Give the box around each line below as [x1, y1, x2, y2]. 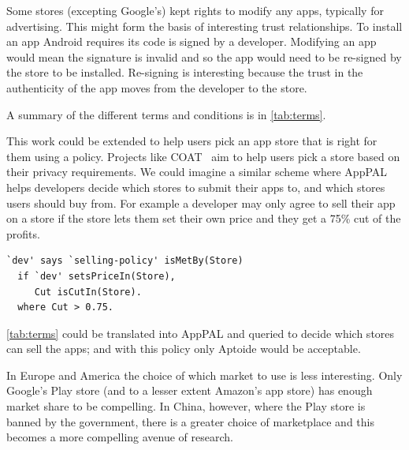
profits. [6, 225, 40, 242]
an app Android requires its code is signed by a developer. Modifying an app [6, 33, 377, 50]
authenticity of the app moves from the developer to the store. [6, 79, 307, 96]
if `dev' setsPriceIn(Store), [17, 270, 176, 282]
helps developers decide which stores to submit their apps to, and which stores [6, 178, 385, 195]
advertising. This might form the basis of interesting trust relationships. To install [6, 17, 403, 34]
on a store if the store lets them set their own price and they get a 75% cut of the [6, 210, 401, 227]
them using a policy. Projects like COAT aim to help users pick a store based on [6, 148, 400, 164]
